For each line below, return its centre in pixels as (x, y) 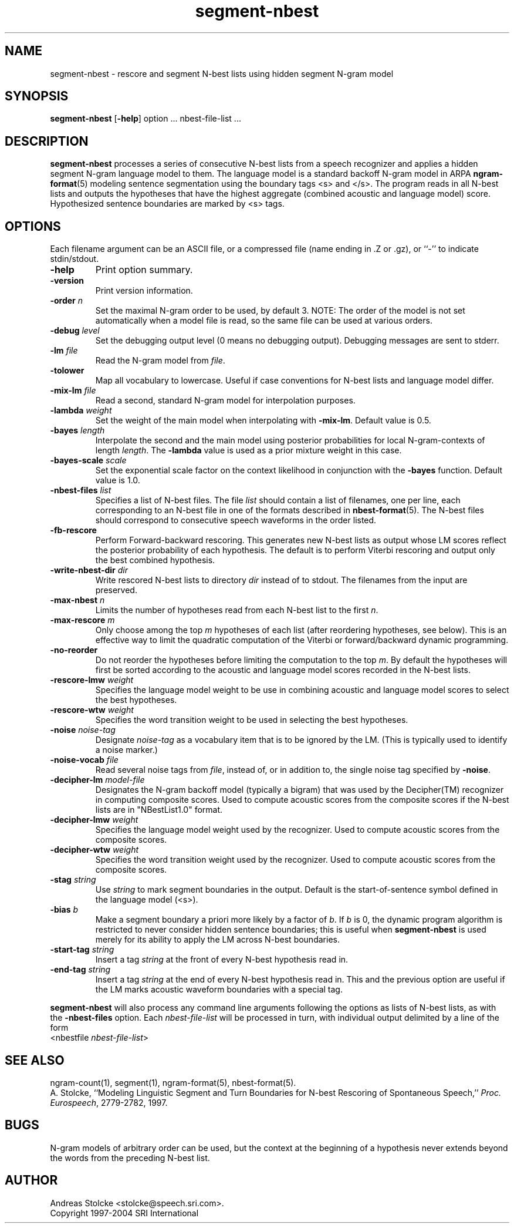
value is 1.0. (118, 480)
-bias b (64, 910)
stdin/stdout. (75, 259)
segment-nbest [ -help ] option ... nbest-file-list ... (146, 119)
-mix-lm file (73, 391)
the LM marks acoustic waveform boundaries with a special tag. (219, 990)
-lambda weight (81, 411)
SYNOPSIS (37, 96)
